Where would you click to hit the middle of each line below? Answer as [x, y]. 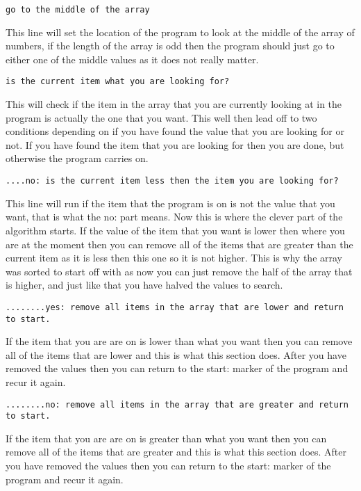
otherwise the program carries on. [77, 158]
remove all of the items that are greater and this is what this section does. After [176, 452]
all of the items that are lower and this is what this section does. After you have [176, 354]
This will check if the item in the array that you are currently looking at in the [174, 104]
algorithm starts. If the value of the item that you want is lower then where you [175, 230]
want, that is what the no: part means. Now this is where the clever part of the [174, 217]
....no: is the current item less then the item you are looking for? [172, 181]
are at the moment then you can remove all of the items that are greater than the [179, 244]
